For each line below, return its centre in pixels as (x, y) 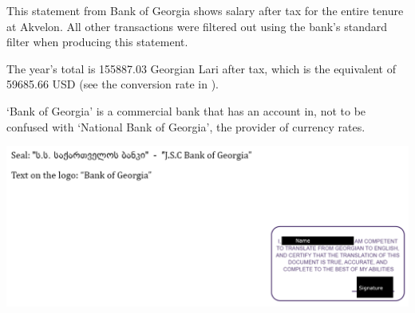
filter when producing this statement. (97, 42)
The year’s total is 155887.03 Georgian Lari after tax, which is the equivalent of (201, 68)
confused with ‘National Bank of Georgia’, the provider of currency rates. (186, 126)
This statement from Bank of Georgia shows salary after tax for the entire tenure (205, 10)
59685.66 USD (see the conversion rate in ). (113, 84)
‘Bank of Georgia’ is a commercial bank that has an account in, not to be (186, 110)
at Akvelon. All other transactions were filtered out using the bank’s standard (197, 26)
